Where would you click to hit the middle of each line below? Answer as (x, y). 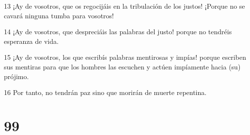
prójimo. (16, 76)
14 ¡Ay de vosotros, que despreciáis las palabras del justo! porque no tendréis (118, 32)
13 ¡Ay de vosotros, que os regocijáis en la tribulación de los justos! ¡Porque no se (125, 6)
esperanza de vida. (31, 41)
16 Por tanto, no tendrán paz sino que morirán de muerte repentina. (105, 92)
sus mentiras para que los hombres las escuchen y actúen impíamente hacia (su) (122, 66)
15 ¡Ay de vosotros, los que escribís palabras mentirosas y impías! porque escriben (125, 57)
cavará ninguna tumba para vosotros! (59, 15)
